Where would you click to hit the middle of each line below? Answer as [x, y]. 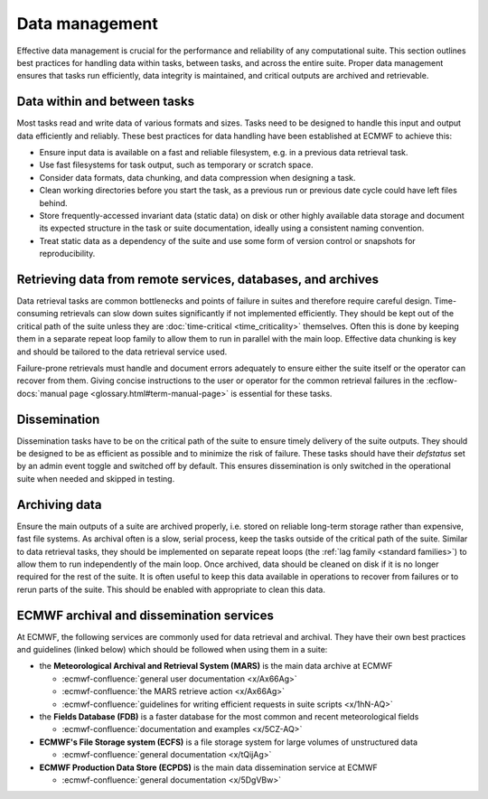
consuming [38, 314]
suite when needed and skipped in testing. [96, 478]
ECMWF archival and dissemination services [145, 615]
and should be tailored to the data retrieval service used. [122, 352]
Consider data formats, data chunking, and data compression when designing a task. [197, 177]
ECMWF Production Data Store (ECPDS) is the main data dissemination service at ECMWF [209, 767]
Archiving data [59, 505]
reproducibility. [67, 254]
